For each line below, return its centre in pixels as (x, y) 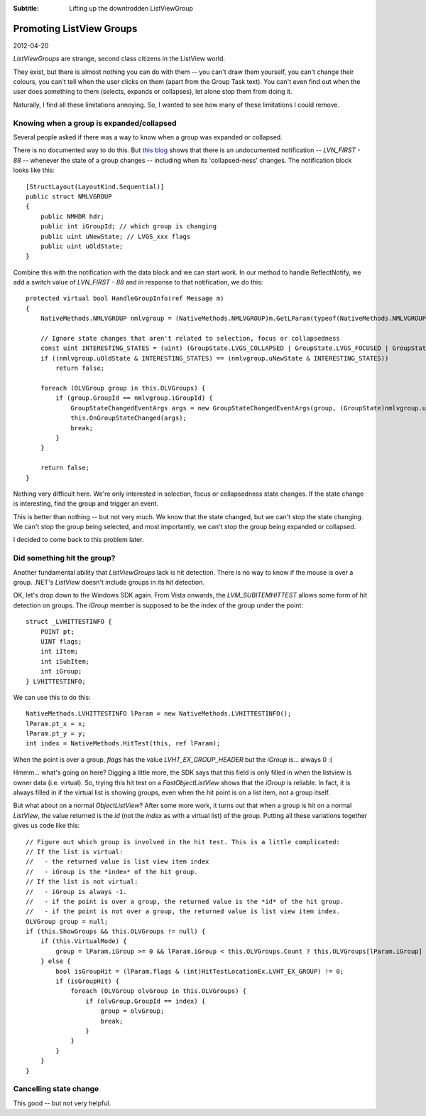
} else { (55, 961)
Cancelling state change (56, 1089)
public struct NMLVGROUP (69, 196)
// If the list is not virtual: (82, 882)
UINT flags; (61, 641)
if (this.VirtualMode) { (83, 941)
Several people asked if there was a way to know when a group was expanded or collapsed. (148, 137)
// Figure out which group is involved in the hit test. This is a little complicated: (183, 842)
